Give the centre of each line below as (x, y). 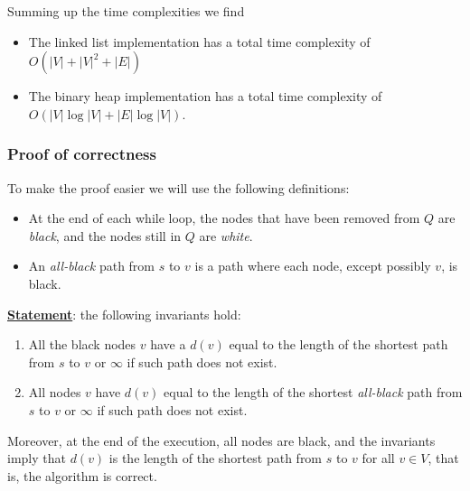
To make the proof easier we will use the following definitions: (179, 187)
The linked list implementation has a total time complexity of (199, 41)
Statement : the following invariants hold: (124, 314)
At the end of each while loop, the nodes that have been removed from (224, 218)
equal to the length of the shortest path (338, 344)
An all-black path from (92, 266)
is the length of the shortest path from (216, 458)
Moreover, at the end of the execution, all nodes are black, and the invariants (221, 440)
